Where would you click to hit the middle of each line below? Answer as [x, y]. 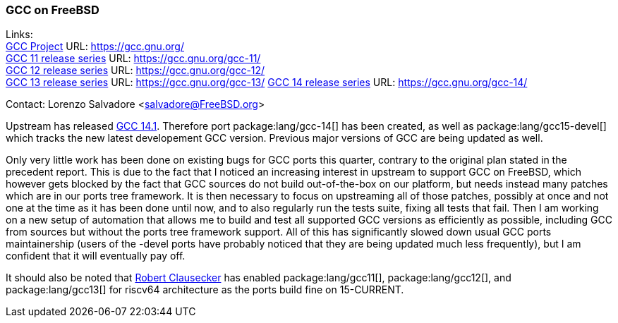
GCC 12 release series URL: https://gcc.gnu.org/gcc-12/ [135, 71]
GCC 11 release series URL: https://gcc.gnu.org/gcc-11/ [133, 59]
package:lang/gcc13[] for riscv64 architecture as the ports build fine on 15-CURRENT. [205, 290]
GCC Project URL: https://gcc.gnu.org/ [95, 47]
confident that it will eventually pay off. [96, 256]
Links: [19, 35]
